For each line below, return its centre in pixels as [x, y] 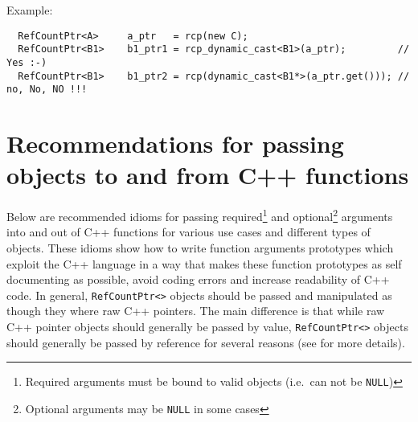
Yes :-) [27, 62]
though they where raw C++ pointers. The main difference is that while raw [196, 311]
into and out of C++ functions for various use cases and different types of [189, 232]
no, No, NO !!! [47, 90]
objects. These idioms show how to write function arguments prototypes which [200, 248]
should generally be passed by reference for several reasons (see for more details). [206, 342]
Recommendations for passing [175, 143]
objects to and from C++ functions [208, 175]
